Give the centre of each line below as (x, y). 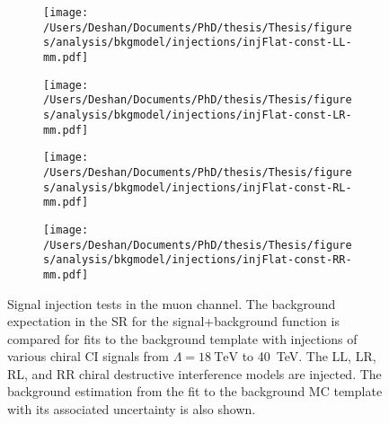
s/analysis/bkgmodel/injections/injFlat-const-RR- (198, 260)
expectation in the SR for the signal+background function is (173, 321)
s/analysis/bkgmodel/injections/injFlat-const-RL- (198, 187)
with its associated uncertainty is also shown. (132, 409)
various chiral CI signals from (88, 356)
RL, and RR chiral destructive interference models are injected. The (194, 373)
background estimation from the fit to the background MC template (195, 391)
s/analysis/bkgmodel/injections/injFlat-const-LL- (198, 43)
